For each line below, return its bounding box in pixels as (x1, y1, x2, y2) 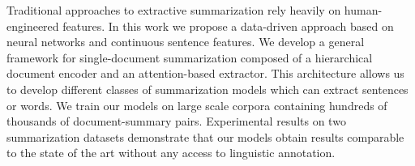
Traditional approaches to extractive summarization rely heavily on (6, 2, 341, 18)
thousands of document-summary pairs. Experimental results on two (6, 113, 346, 130)
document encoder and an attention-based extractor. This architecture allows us (6, 65, 404, 82)
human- (344, 2, 383, 18)
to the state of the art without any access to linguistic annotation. (6, 144, 336, 161)
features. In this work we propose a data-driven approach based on (62, 17, 394, 34)
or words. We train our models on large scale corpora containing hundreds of (6, 96, 387, 113)
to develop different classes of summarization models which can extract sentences (6, 80, 409, 97)
